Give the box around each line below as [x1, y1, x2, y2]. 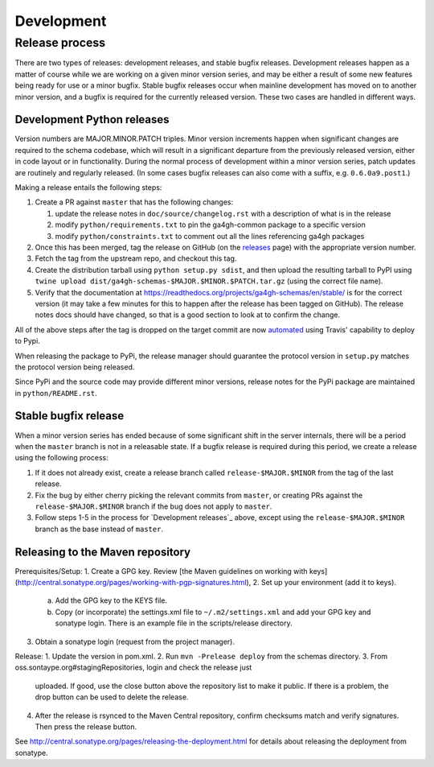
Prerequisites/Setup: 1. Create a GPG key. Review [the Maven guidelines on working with [14, 566, 309, 575]
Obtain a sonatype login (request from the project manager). [35, 637, 235, 646]
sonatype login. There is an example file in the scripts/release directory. [55, 618, 293, 628]
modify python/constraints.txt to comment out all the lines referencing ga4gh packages [55, 231, 365, 241]
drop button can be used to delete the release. [35, 692, 189, 702]
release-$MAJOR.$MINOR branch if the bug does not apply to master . [35, 501, 272, 511]
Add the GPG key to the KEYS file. [55, 596, 168, 605]
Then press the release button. [35, 721, 137, 732]
